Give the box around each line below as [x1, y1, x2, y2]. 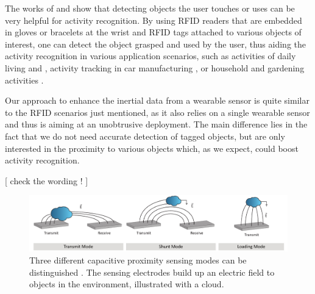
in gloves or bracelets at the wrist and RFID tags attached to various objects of [5, 26, 302, 38]
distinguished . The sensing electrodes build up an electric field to [29, 265, 275, 278]
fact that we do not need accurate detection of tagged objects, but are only [5, 129, 285, 142]
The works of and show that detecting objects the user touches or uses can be [5, 2, 295, 14]
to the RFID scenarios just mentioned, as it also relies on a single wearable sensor [5, 106, 310, 118]
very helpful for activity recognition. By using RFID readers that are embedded [5, 13, 302, 26]
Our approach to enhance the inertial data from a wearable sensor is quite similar [5, 94, 310, 107]
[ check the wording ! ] [5, 174, 88, 187]
